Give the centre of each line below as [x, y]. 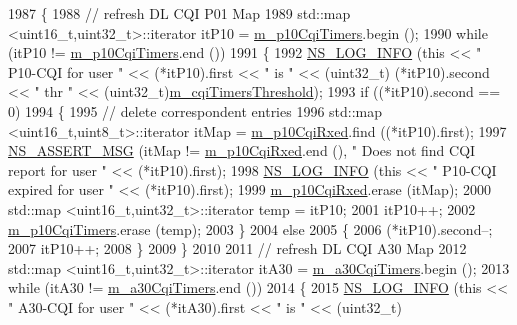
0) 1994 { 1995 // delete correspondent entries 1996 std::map [195, 110]
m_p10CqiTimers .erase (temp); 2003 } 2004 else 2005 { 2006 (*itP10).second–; [250, 228]
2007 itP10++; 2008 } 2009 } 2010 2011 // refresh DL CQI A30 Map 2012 [237, 248]
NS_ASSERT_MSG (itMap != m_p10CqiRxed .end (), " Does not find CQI [242, 150]
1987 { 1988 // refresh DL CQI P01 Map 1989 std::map [179, 13]
